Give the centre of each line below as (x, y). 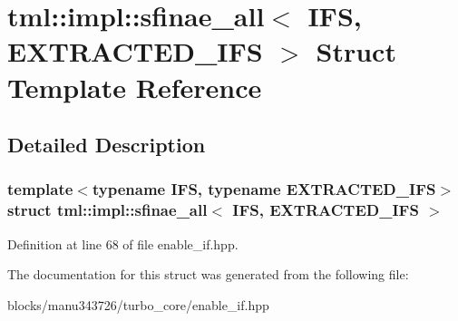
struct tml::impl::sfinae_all (107, 210)
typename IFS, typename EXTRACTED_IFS (264, 189)
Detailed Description (107, 145)
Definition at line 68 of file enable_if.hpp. (123, 243)
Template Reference (135, 87)
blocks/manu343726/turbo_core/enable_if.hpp (138, 304)
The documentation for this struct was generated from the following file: (208, 274)
